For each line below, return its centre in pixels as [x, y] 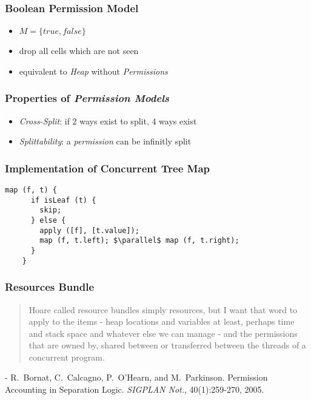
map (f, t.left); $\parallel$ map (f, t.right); [139, 241]
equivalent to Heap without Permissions [93, 71]
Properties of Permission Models [87, 98]
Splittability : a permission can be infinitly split [105, 141]
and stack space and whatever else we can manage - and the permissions [163, 333]
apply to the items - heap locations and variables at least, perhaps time [162, 321]
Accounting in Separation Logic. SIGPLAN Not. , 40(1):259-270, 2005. [135, 389]
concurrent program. [67, 357]
